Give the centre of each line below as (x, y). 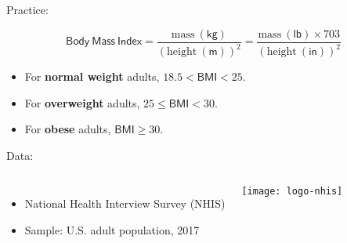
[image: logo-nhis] (292, 192)
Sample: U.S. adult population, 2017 (112, 229)
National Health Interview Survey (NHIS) (125, 203)
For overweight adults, (82, 102)
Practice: (27, 9)
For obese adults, (68, 129)
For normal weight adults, (92, 76)
